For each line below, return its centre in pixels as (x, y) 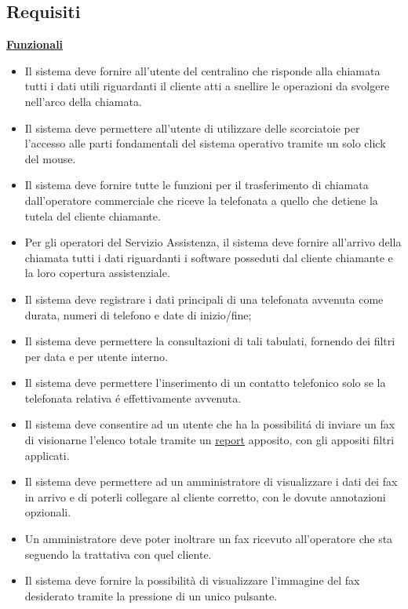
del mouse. (50, 158)
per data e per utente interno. (96, 356)
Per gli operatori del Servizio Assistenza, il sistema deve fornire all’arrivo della (213, 242)
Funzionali (35, 44)
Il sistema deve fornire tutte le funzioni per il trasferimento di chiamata (197, 185)
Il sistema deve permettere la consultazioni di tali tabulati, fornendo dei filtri (210, 341)
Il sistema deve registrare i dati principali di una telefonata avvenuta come (204, 299)
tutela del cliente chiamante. (93, 215)
